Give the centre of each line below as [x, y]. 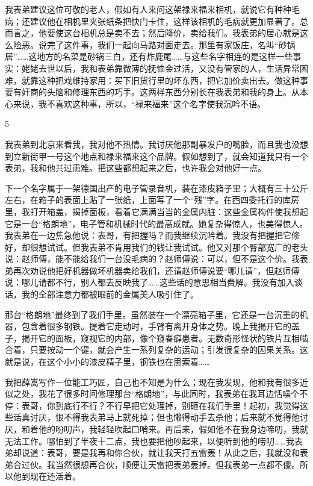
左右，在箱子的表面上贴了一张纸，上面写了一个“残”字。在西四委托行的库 [148, 200]
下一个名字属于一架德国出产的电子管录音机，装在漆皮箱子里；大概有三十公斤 [156, 188]
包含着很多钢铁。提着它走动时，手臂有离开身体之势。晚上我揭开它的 [156, 326]
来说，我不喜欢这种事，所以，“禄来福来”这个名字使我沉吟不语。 [139, 103]
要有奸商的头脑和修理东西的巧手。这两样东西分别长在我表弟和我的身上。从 [152, 92]
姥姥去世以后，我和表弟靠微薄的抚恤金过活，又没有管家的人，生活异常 [160, 68]
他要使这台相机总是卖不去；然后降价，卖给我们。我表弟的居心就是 [169, 33]
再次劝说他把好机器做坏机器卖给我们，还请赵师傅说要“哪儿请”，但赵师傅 [156, 270]
